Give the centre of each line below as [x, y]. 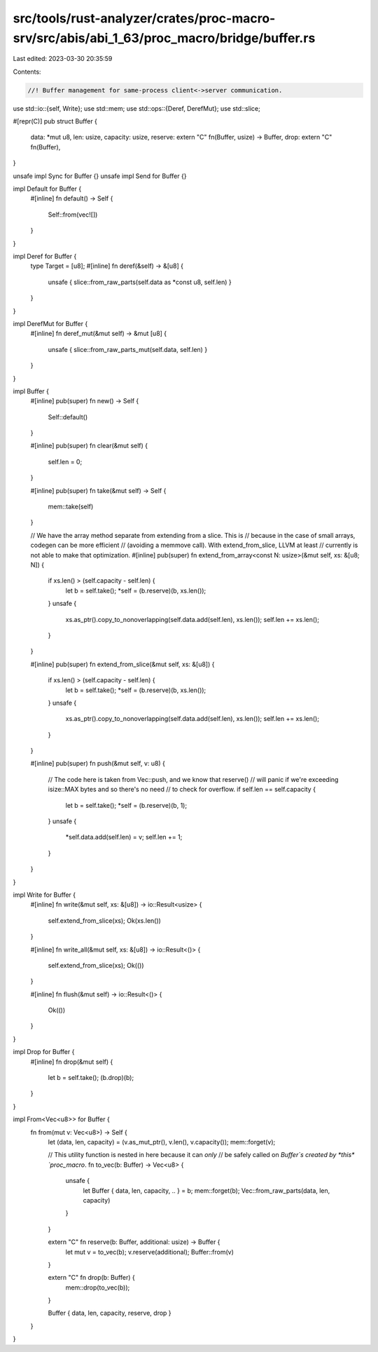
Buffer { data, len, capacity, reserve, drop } [110, 1313]
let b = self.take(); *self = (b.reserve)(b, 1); [126, 805]
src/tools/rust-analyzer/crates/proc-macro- [144, 18]
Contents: [27, 72]
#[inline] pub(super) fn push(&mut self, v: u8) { [98, 764]
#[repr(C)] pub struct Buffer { [55, 121]
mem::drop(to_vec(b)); [98, 1287]
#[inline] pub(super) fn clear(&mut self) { [89, 446]
